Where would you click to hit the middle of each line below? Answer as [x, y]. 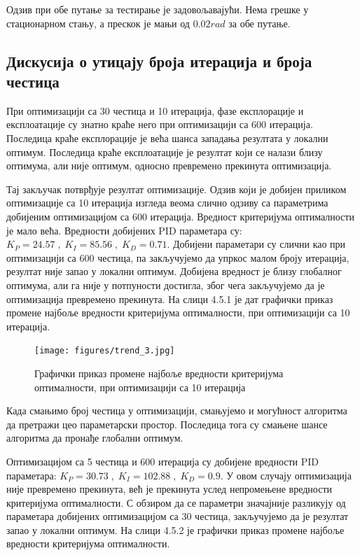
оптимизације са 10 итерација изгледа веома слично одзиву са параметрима [167, 203]
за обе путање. [259, 23]
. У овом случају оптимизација [286, 475]
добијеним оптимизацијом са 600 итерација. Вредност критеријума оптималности [180, 216]
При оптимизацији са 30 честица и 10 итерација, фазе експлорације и [155, 110]
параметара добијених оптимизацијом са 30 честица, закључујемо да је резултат [178, 516]
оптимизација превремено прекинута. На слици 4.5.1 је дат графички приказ [170, 298]
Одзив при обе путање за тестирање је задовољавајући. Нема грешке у [158, 9]
